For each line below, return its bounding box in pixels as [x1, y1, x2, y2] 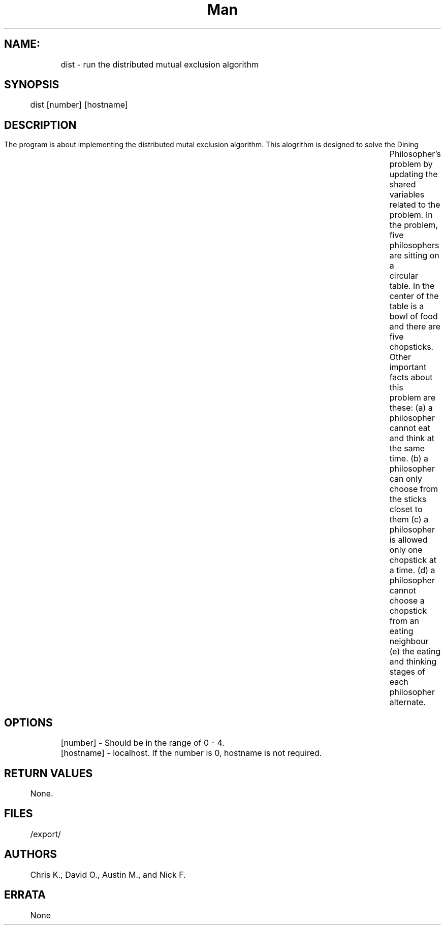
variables [389, 189, 425, 200]
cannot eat [389, 423, 430, 434]
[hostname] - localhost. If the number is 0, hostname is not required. [60, 748, 322, 758]
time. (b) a [389, 453, 429, 464]
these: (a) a [389, 403, 433, 413]
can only [389, 474, 422, 484]
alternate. [389, 697, 426, 708]
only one [389, 545, 423, 555]
